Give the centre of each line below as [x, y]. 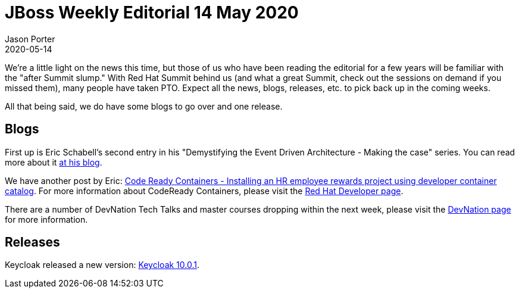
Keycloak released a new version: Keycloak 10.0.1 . [102, 265]
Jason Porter [30, 39]
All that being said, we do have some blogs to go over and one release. [144, 106]
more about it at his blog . [54, 162]
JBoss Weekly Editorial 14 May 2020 [152, 13]
